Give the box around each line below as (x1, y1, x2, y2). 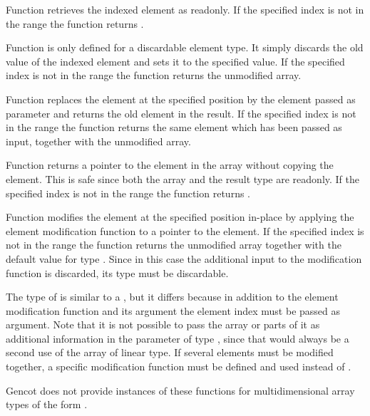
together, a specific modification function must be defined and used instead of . (6, 359, 351, 374)
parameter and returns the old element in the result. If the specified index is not (6, 105, 356, 120)
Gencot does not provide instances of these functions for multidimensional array (6, 383, 355, 397)
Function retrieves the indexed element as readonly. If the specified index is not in (6, 2, 364, 16)
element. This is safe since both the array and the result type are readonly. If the (6, 171, 360, 186)
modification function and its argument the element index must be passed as (6, 303, 341, 318)
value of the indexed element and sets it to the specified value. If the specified (6, 53, 345, 68)
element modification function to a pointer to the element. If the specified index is (6, 223, 364, 238)
